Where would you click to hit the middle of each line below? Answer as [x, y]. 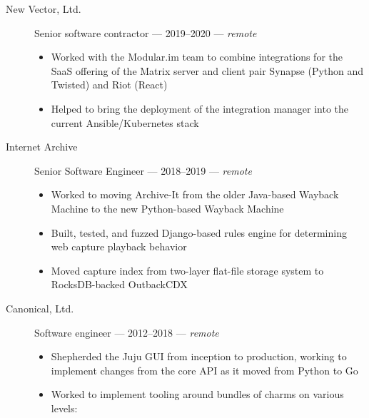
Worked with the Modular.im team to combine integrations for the [197, 57]
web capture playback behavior [119, 246]
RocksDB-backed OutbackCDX [119, 284]
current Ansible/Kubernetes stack [125, 122]
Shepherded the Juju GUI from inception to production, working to [199, 356]
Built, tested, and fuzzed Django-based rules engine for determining [199, 232]
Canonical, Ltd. [40, 308]
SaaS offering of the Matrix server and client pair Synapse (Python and [207, 70]
